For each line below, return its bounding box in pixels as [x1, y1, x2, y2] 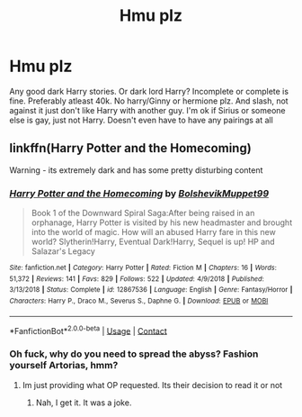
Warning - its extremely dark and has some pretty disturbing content [9, 164, 263, 176]
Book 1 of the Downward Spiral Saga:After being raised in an [31, 208, 255, 219]
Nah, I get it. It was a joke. [35, 397, 132, 408]
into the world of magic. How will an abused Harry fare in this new [31, 227, 276, 238]
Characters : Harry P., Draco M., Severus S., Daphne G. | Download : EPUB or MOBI [9, 296, 269, 306]
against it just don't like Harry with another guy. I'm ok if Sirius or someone [9, 104, 286, 115]
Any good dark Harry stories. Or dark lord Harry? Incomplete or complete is [9, 86, 289, 96]
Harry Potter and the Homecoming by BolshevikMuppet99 [9, 186, 270, 199]
